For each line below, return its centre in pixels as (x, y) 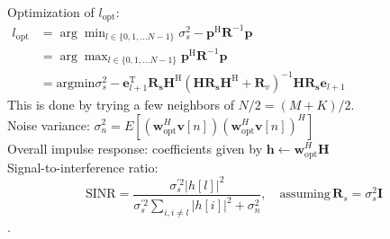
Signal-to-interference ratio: (83, 167)
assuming (305, 195)
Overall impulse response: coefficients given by (135, 148)
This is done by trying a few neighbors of (121, 104)
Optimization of (51, 12)
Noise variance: (49, 124)
